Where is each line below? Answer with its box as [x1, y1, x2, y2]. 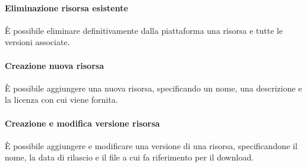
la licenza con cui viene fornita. [5, 93, 118, 106]
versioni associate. [5, 36, 70, 48]
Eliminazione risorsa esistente [5, 1, 128, 14]
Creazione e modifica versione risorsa [5, 116, 160, 129]
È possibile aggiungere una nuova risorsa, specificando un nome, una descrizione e [5, 81, 302, 94]
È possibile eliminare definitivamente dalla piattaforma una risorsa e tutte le [5, 24, 283, 36]
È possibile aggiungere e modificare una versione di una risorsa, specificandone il [5, 139, 297, 152]
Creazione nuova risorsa [5, 59, 104, 71]
